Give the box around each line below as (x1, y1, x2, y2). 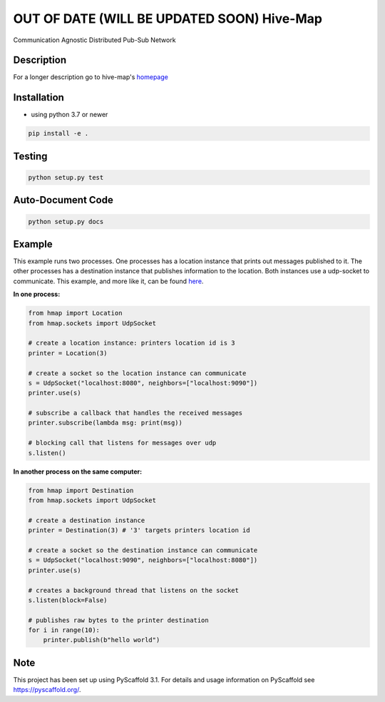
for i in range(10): (28, 626, 100, 634)
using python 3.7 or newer (31, 111, 108, 119)
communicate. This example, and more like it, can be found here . (13, 277, 204, 285)
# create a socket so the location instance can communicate (28, 369, 247, 377)
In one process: (13, 290, 61, 299)
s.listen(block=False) (28, 596, 108, 604)
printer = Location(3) (28, 349, 108, 357)
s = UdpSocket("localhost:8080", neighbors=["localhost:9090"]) (28, 379, 258, 387)
